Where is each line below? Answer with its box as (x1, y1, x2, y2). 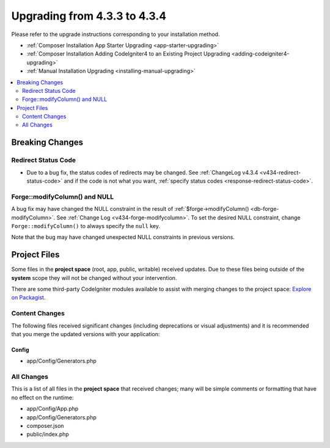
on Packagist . (11, 294, 46, 301)
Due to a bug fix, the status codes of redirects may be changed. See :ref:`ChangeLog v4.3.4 (26, 169, 258, 176)
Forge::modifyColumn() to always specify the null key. (11, 222, 160, 229)
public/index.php (26, 431, 70, 438)
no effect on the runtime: (11, 394, 74, 401)
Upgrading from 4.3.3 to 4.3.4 (11, 9, 167, 23)
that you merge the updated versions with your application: (11, 330, 160, 337)
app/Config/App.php (26, 405, 79, 413)
